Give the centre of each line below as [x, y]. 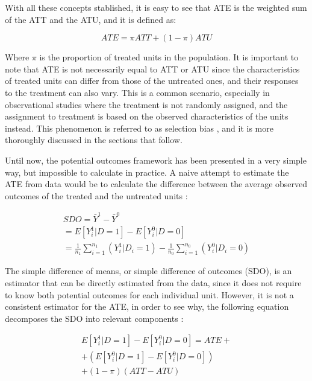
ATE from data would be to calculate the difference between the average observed [156, 184]
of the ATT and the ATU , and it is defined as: [91, 19]
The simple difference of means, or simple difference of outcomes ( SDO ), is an [148, 271]
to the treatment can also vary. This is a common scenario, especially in [137, 92]
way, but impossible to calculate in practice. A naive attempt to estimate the [147, 172]
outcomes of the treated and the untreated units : [96, 195]
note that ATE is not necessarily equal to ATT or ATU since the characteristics [152, 69]
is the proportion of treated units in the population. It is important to [169, 57]
